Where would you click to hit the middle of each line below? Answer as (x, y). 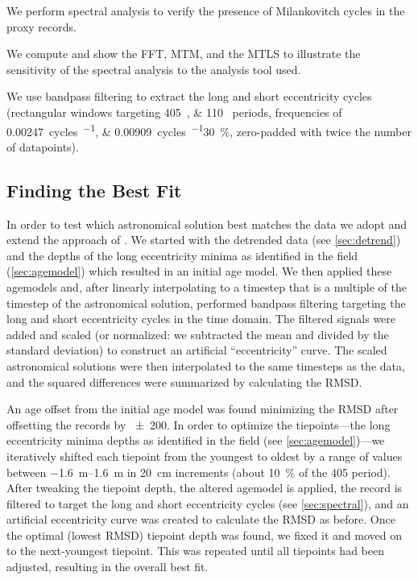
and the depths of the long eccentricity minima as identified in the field (182, 255)
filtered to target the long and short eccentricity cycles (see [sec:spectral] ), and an (208, 503)
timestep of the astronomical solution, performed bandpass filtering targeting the (206, 302)
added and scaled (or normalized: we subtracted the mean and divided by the (198, 334)
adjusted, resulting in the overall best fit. (108, 567)
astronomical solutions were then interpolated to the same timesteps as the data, (206, 365)
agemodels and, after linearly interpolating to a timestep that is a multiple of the (207, 286)
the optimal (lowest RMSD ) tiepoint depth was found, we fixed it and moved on (204, 534)
